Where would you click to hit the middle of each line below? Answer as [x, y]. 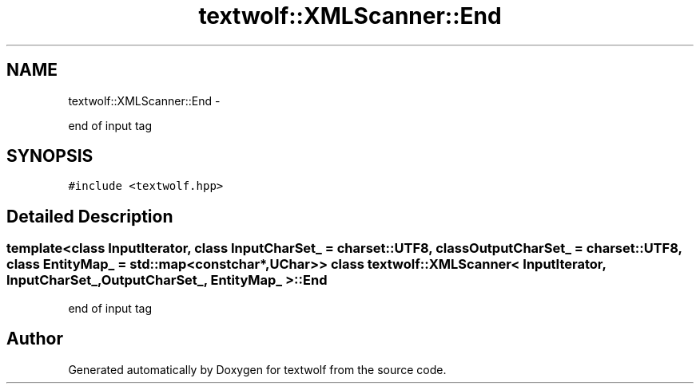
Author [35, 339]
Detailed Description [90, 216]
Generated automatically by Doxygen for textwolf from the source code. [257, 369]
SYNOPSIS [50, 156]
